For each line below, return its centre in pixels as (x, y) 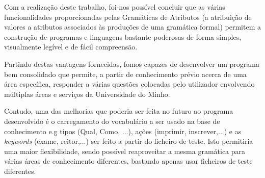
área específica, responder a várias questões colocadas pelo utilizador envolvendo (129, 84)
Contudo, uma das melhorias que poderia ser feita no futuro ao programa (119, 111)
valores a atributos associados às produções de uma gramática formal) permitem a (132, 27)
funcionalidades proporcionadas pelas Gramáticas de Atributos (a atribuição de (128, 17)
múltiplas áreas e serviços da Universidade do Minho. (87, 94)
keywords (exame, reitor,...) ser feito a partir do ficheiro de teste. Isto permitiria (129, 141)
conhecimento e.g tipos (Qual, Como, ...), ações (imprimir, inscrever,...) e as (123, 131)
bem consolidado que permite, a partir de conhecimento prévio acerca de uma (125, 74)
